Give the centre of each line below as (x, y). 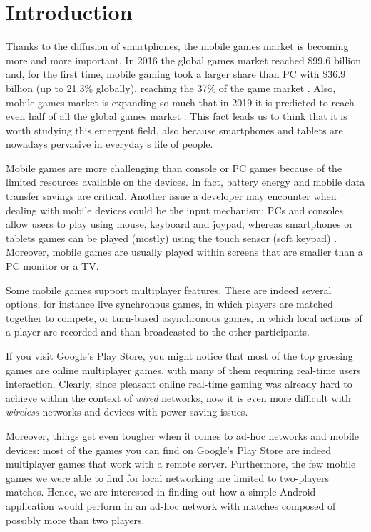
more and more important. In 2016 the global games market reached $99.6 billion (184, 60)
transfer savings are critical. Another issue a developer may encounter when (171, 196)
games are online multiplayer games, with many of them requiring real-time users (183, 370)
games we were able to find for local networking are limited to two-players (167, 477)
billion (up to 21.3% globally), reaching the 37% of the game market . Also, (171, 87)
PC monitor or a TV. (52, 266)
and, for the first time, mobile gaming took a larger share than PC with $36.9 (176, 74)
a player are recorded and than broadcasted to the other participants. (158, 332)
